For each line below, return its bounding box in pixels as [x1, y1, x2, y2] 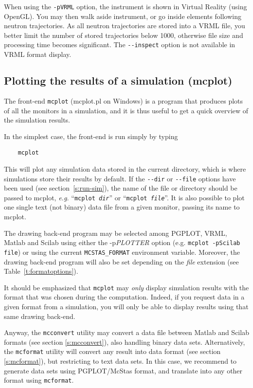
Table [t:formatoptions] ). [4, 266, 78, 276]
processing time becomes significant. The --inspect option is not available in [4, 39, 235, 50]
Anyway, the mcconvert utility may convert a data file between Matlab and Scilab [4, 327, 249, 337]
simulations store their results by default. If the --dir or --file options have [4, 173, 236, 183]
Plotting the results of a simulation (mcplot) [4, 73, 233, 88]
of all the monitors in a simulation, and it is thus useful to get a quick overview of [4, 105, 249, 115]
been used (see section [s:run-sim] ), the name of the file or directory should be [4, 183, 237, 193]
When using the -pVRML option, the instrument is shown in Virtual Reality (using [4, 1, 247, 11]
